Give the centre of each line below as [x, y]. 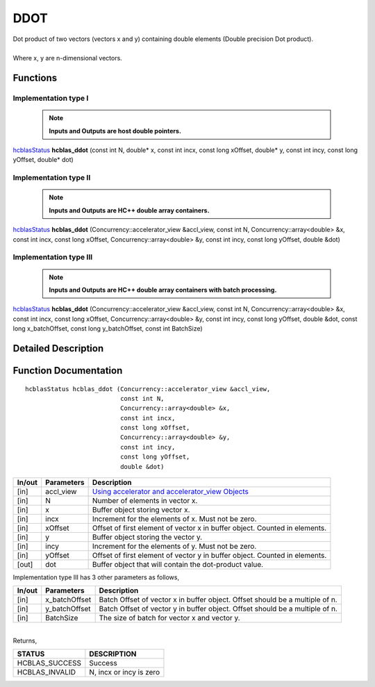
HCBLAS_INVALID [47, 672]
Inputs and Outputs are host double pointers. [115, 131]
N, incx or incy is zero [124, 672]
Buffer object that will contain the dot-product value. [178, 565]
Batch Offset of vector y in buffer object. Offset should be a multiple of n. [218, 609]
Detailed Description [58, 348]
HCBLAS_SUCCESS [49, 663]
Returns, [25, 640]
